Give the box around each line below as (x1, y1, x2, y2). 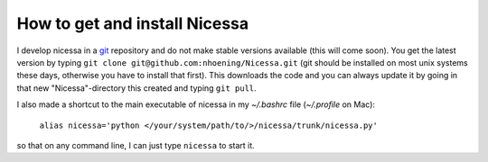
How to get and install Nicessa (16, 13, 249, 33)
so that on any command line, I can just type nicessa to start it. (16, 139, 255, 150)
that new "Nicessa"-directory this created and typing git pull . (16, 82, 257, 94)
